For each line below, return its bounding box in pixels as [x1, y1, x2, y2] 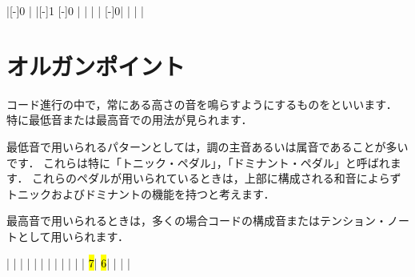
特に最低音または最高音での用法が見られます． [6, 111, 253, 128]
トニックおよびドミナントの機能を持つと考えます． [6, 185, 275, 202]
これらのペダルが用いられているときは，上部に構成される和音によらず [32, 170, 401, 187]
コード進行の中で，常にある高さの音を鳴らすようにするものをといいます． [6, 95, 397, 112]
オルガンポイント [6, 49, 186, 82]
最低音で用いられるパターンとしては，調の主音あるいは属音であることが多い [6, 138, 409, 155]
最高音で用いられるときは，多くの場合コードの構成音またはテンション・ [6, 212, 387, 229]
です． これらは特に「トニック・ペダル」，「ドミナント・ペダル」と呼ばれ [6, 154, 390, 171]
